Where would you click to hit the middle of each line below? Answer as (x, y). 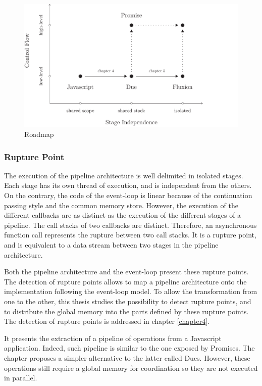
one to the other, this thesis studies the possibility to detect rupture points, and (128, 301)
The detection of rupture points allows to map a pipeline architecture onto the (125, 281)
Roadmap (39, 134)
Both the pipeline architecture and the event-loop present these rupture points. (126, 272)
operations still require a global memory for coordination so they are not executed (131, 368)
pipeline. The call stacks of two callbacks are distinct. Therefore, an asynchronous (130, 225)
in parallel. (21, 378)
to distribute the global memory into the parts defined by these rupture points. (126, 311)
